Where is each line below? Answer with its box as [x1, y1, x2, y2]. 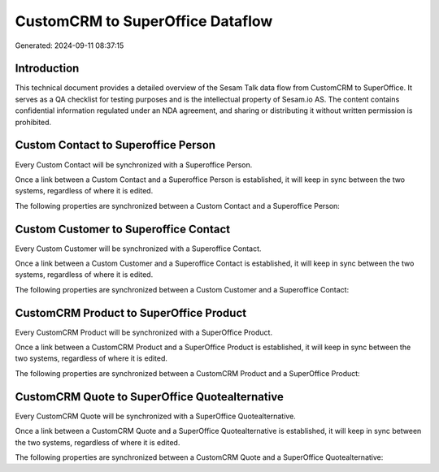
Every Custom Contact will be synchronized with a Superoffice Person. [15, 159, 253, 170]
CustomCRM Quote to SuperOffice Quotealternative [15, 390, 284, 404]
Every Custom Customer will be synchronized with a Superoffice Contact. [15, 244, 262, 253]
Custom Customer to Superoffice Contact [15, 222, 231, 236]
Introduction [15, 62, 80, 76]
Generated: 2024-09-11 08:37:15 [15, 41, 124, 50]
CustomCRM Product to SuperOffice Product [15, 305, 247, 320]
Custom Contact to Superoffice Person [15, 138, 215, 152]
